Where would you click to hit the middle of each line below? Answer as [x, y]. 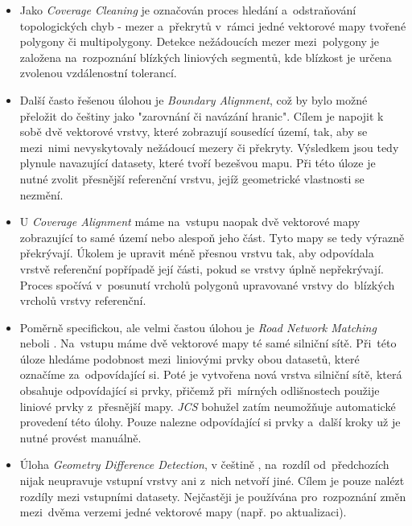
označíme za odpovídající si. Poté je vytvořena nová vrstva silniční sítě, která [211, 374]
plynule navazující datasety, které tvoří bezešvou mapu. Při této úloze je [198, 163]
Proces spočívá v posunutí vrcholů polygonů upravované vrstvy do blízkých [207, 284]
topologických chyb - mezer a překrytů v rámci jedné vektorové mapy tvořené [213, 25]
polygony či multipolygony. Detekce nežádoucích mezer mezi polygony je [200, 41]
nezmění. [41, 194]
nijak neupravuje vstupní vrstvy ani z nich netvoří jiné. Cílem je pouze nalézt [212, 481]
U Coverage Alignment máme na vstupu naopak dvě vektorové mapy [190, 222]
